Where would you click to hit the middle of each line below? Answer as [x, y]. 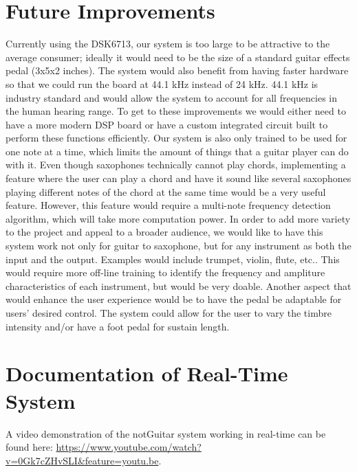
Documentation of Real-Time [147, 373]
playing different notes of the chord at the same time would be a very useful [166, 191]
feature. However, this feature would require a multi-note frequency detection [168, 205]
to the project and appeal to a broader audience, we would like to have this [164, 232]
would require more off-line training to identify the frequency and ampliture [165, 272]
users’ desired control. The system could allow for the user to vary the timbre [169, 313]
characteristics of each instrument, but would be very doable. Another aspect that [178, 285]
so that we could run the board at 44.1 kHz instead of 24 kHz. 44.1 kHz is [162, 83]
